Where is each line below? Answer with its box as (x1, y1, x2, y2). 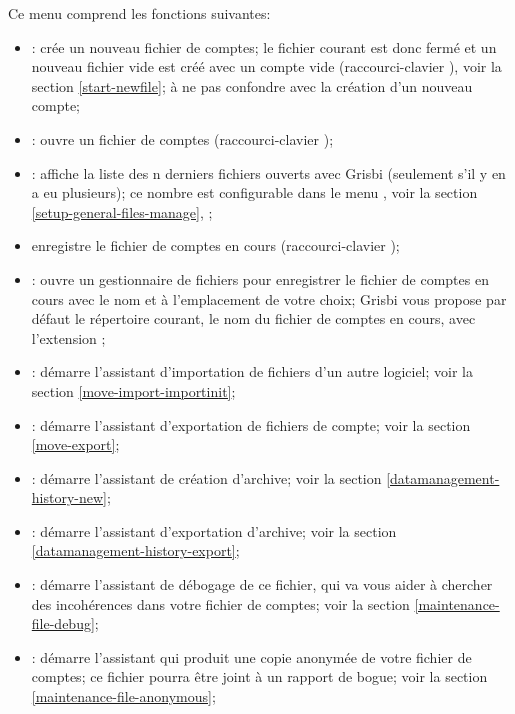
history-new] (31, 487, 107, 508)
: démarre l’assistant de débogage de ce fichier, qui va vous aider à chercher (31, 574, 493, 595)
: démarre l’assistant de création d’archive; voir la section (31, 467, 382, 488)
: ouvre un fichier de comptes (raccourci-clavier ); (31, 128, 334, 149)
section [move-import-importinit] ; (31, 380, 236, 401)
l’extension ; (31, 327, 106, 348)
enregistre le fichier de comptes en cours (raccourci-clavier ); (31, 235, 400, 256)
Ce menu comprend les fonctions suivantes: (8, 3, 271, 23)
